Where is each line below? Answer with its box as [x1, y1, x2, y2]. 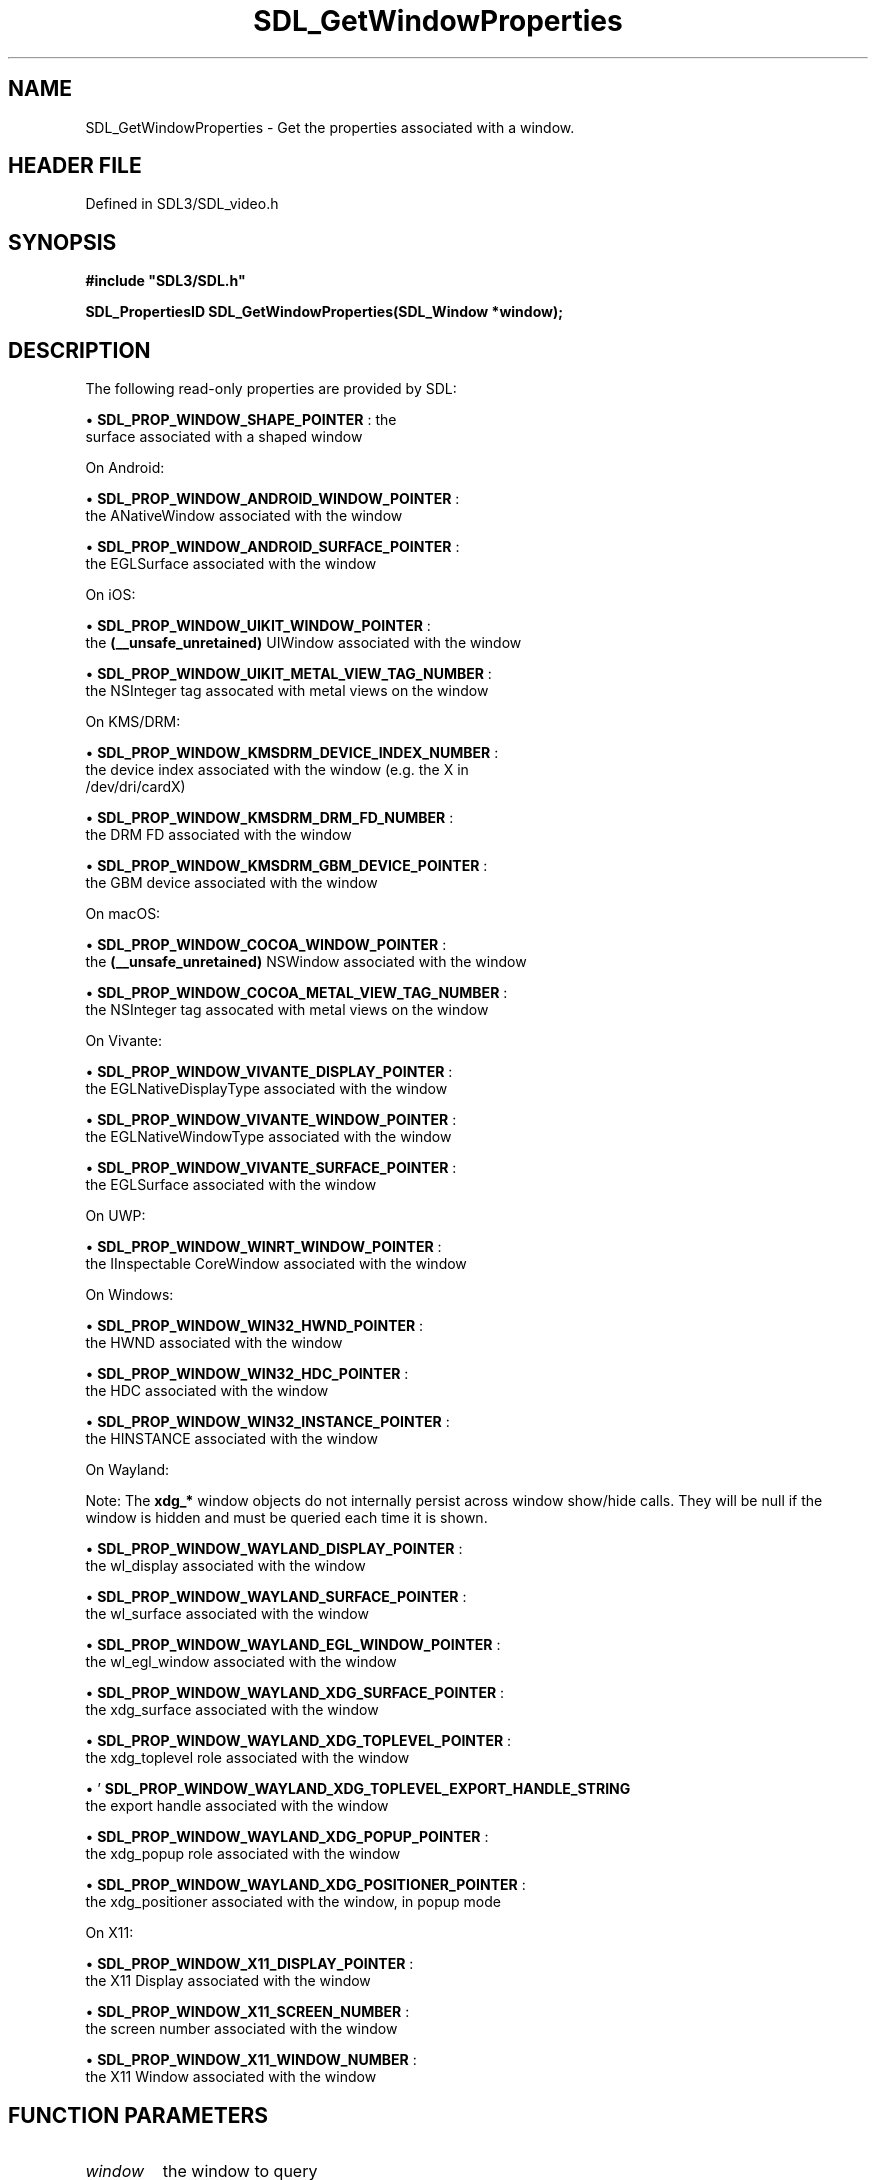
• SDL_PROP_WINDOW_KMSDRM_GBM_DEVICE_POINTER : [85, 857, 488, 875]
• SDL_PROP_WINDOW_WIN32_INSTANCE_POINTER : [85, 1413, 450, 1431]
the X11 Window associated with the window [85, 2068, 377, 2086]
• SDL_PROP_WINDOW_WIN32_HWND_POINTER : [85, 1317, 424, 1335]
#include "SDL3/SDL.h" [85, 272, 246, 290]
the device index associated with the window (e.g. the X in [85, 761, 469, 779]
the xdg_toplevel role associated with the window [85, 1749, 410, 1767]
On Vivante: [85, 1032, 162, 1050]
